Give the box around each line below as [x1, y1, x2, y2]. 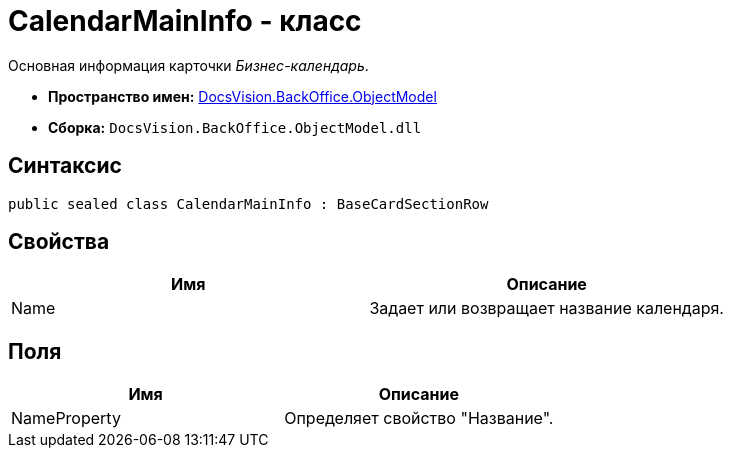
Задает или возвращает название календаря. [369, 298, 724, 319]
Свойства [8, 229, 110, 255]
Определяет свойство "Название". [284, 408, 554, 429]
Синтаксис [8, 153, 122, 179]
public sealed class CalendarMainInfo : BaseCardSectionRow [8, 195, 489, 212]
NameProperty [11, 408, 121, 429]
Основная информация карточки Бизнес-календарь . [8, 56, 369, 74]
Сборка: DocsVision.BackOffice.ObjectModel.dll [48, 118, 422, 136]
